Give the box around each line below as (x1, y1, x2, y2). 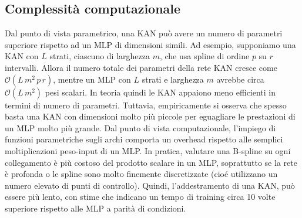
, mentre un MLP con (53, 73, 131, 85)
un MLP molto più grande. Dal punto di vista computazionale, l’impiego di (5, 121, 276, 134)
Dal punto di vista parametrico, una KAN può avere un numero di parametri (5, 27, 283, 39)
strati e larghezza (142, 73, 204, 85)
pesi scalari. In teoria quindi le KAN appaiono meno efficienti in (45, 86, 276, 98)
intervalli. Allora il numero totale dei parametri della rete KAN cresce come (5, 61, 277, 73)
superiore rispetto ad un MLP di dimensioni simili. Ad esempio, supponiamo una (5, 38, 296, 50)
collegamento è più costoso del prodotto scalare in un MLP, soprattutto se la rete (5, 156, 297, 168)
